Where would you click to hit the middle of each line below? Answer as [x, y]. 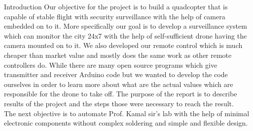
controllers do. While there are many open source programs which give [111, 65]
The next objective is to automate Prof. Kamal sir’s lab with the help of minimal [127, 113]
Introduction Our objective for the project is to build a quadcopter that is [116, 6]
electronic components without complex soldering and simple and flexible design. [126, 123]
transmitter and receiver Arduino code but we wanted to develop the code [116, 74]
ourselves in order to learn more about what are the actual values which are [119, 84]
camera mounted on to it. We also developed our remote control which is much [123, 45]
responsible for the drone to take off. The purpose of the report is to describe [121, 94]
